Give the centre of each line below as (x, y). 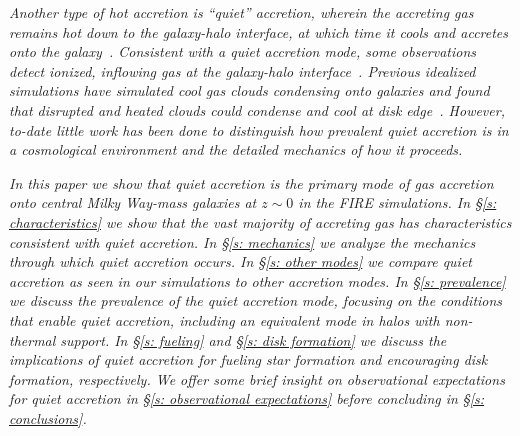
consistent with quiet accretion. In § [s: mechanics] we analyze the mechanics (242, 241)
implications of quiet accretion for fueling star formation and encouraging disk (248, 359)
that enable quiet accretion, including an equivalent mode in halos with (224, 319)
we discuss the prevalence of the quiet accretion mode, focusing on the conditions (256, 300)
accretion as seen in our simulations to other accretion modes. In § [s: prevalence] (257, 280)
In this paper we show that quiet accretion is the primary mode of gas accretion (251, 182)
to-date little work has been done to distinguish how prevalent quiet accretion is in (259, 129)
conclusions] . (48, 417)
